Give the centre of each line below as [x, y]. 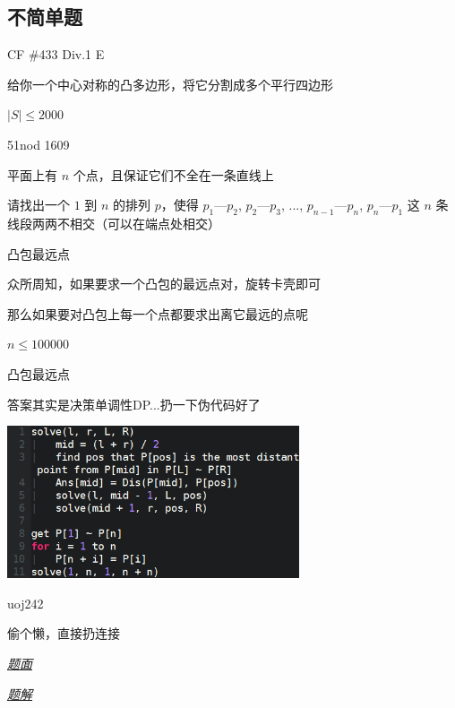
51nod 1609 [39, 144]
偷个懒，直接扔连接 [64, 633]
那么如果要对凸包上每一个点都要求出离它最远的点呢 [158, 313]
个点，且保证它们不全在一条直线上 [173, 174]
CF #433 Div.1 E [56, 54]
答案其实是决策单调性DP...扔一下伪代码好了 [134, 404]
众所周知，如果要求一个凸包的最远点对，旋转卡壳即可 [164, 284]
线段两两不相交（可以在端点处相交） [114, 223]
